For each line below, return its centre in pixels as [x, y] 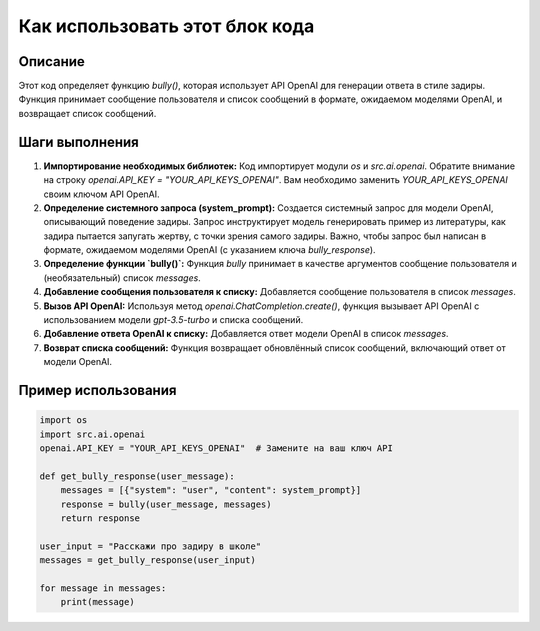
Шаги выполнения [78, 141]
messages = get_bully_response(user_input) [148, 560]
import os [63, 420]
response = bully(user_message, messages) [166, 504]
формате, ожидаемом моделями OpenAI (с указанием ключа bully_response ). [209, 250]
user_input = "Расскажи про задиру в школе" [150, 546]
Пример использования [97, 390]
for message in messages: [103, 588]
